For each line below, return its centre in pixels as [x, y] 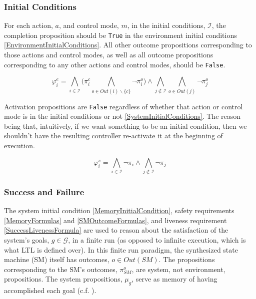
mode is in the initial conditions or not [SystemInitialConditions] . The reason [122, 116]
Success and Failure [44, 191]
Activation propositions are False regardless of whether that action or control [123, 106]
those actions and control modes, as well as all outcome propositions [109, 55]
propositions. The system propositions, [63, 279]
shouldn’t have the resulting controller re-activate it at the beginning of [113, 136]
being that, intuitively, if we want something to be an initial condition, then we [125, 126]
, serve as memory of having [174, 279]
